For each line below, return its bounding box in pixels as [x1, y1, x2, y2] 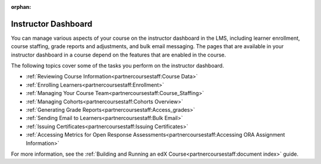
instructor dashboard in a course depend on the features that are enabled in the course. [11, 51, 226, 58]
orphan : [11, 4, 32, 10]
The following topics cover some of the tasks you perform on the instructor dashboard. [11, 62, 224, 70]
